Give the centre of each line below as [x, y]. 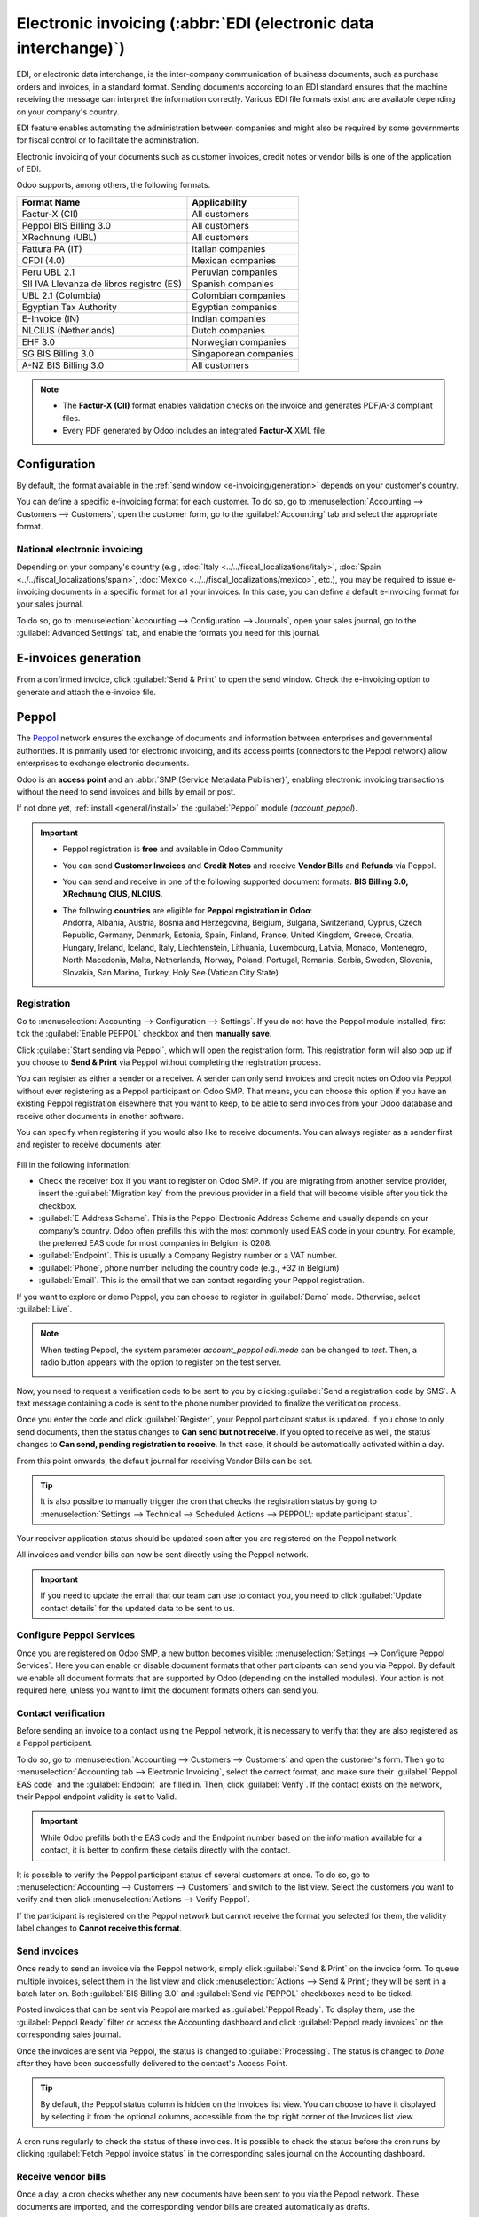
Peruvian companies [235, 272]
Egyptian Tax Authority [69, 307]
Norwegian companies [239, 341]
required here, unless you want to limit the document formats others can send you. [168, 1690]
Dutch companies [229, 330]
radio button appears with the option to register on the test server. [161, 1362]
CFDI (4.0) [43, 260]
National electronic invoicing [80, 549]
